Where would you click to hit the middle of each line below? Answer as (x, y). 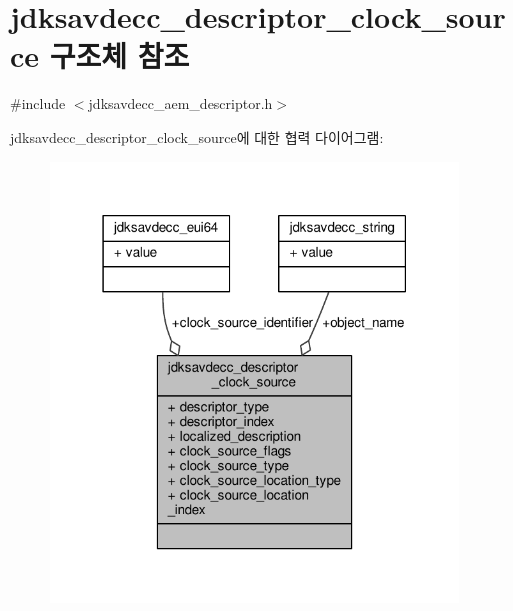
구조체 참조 (119, 55)
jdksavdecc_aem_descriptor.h (180, 103)
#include (38, 103)
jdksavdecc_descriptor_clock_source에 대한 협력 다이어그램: (197, 136)
